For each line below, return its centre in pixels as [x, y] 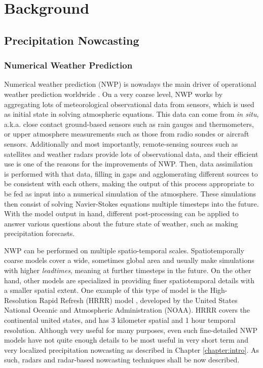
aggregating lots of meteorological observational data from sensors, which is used [129, 104]
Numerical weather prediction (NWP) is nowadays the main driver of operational [130, 84]
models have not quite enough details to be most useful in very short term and [126, 340]
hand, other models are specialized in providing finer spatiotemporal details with [129, 280]
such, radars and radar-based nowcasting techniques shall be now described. [122, 360]
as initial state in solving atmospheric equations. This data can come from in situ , [131, 114]
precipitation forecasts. [40, 233]
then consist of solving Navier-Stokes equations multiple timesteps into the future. [131, 203]
